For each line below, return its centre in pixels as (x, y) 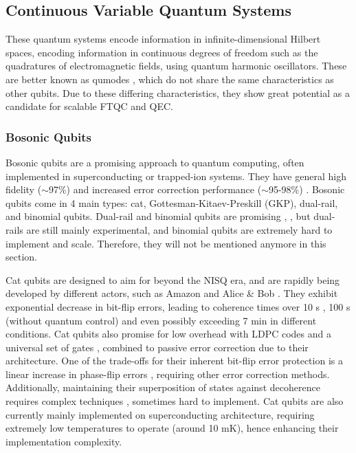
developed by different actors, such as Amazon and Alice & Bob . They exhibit (172, 293)
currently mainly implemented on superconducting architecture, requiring (160, 414)
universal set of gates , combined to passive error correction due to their (157, 347)
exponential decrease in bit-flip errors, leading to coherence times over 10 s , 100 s (178, 306)
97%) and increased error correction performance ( (155, 189)
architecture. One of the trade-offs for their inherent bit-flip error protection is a (174, 361)
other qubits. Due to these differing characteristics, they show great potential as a (178, 92)
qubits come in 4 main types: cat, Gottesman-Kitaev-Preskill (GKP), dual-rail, (172, 202)
